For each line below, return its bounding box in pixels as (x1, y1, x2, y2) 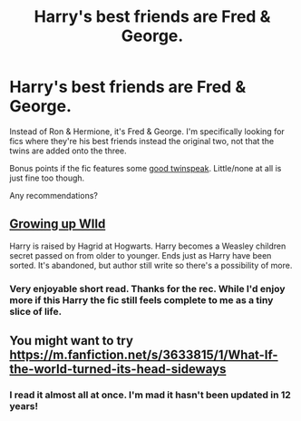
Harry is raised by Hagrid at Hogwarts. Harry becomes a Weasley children (9, 240, 286, 251)
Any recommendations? (9, 190, 98, 201)
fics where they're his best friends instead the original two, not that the (9, 135, 275, 146)
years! (9, 399, 39, 412)
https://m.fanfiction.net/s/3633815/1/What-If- (9, 348, 278, 363)
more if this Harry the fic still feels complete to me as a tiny (9, 293, 274, 306)
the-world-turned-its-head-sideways (9, 361, 227, 377)
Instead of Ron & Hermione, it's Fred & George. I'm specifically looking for (9, 125, 286, 137)
